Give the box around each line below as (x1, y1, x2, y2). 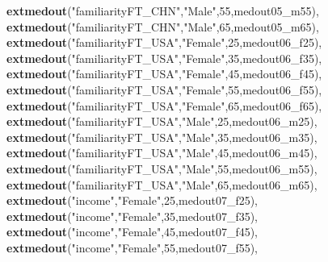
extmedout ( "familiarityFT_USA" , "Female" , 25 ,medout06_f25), (6, 34, 322, 51)
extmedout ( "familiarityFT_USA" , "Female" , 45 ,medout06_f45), (6, 65, 322, 82)
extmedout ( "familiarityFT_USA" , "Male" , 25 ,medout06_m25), (6, 113, 317, 130)
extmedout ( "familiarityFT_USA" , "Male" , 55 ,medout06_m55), (6, 160, 317, 177)
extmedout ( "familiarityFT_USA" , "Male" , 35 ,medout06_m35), (6, 128, 317, 145)
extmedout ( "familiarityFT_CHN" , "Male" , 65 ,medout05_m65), (6, 18, 319, 35)
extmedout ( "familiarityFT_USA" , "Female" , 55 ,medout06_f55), (6, 81, 322, 98)
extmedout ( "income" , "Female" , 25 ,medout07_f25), (6, 192, 258, 209)
